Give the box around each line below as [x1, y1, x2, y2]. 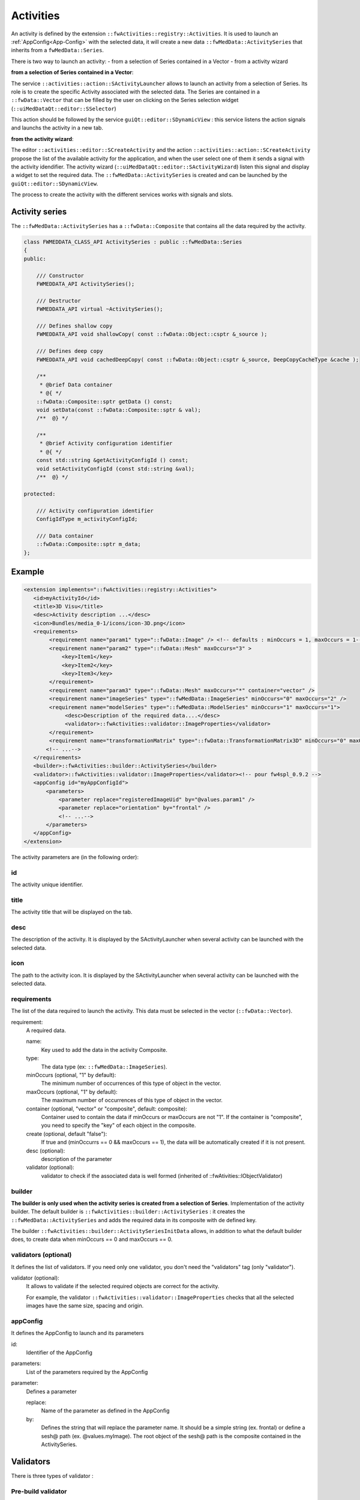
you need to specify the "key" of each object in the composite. [41, 1122, 196, 1129]
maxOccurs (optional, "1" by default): [26, 1088, 118, 1095]
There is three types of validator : [11, 1472, 94, 1479]
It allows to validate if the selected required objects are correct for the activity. [26, 1283, 220, 1290]
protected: [23, 490, 56, 497]
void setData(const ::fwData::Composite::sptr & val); [36, 406, 201, 413]
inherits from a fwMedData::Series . [11, 47, 104, 54]
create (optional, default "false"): [26, 1130, 107, 1137]
